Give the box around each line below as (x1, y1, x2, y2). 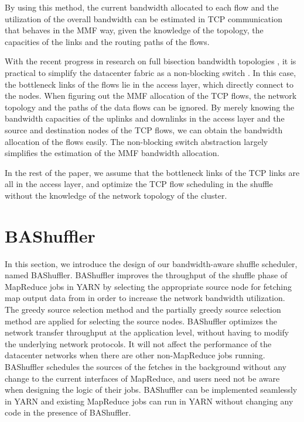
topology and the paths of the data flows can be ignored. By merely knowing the (5, 101, 295, 113)
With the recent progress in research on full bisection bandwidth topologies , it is (5, 55, 296, 67)
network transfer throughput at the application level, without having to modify (5, 326, 289, 338)
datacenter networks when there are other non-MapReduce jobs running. (5, 349, 265, 361)
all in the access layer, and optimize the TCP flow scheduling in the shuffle (5, 178, 273, 190)
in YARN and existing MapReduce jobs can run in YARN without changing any (5, 395, 293, 407)
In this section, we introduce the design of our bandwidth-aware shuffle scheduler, (5, 257, 298, 269)
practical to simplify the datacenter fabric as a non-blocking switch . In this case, (5, 66, 296, 78)
